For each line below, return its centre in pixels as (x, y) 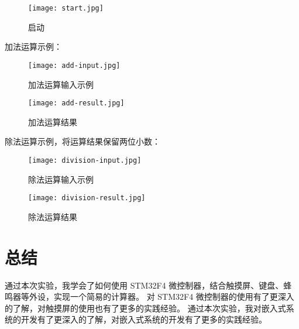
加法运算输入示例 (61, 84)
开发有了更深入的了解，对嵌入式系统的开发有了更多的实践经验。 (144, 319)
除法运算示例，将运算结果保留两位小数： (83, 141)
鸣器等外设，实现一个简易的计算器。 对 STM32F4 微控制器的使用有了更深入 (149, 297)
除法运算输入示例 (61, 179)
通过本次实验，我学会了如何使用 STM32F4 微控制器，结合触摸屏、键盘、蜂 (148, 285)
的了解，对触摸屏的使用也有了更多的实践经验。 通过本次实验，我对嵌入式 (145, 308)
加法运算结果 (53, 121)
